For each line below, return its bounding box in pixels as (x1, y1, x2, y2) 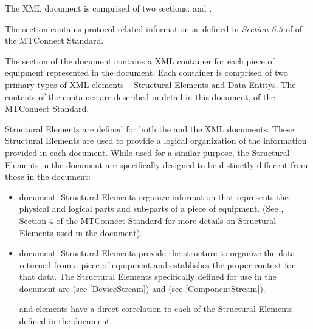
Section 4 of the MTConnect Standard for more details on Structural (19, 214, 277, 226)
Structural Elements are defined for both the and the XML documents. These (5, 122, 294, 135)
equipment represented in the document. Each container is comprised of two (5, 66, 288, 79)
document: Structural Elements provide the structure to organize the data (19, 246, 295, 259)
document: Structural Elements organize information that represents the (19, 190, 289, 203)
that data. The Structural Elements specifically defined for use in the (19, 270, 277, 283)
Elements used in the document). (19, 226, 142, 239)
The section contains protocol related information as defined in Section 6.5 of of (5, 22, 303, 35)
